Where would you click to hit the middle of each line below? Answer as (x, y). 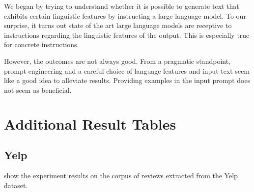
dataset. (16, 185)
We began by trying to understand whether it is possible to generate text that (122, 6)
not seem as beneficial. (38, 90)
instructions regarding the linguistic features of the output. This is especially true (127, 35)
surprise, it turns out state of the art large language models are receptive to (118, 25)
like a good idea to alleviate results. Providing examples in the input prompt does (127, 80)
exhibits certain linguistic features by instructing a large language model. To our (125, 15)
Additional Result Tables (90, 123)
